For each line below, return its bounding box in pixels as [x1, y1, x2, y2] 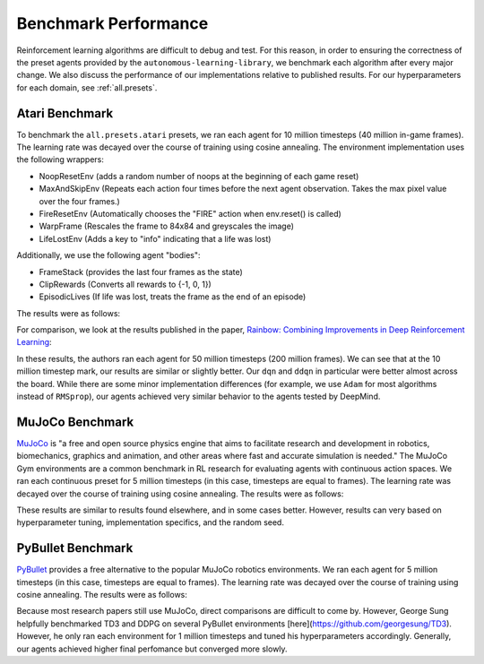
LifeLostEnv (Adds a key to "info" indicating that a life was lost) [39, 233, 272, 244]
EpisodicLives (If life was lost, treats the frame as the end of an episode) [39, 291, 307, 302]
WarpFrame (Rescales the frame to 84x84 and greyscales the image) [39, 220, 295, 232]
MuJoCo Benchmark [16, 414, 134, 429]
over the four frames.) [39, 195, 120, 206]
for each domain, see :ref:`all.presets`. [16, 82, 158, 93]
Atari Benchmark [16, 106, 114, 121]
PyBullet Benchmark [16, 540, 134, 556]
